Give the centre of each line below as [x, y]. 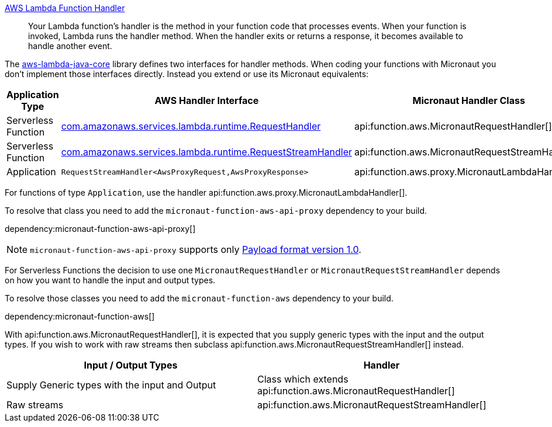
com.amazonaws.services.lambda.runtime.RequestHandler [191, 126]
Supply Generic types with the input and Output [111, 385]
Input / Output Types [131, 365]
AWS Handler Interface [207, 100]
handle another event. [70, 46]
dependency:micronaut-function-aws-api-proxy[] [100, 229]
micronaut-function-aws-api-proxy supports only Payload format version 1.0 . [196, 249]
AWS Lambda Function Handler [65, 8]
